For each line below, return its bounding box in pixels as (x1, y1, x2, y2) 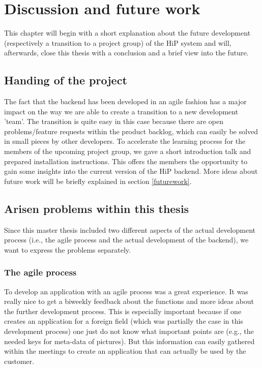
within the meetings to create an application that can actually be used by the (4, 346, 246, 356)
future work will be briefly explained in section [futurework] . (4, 175, 192, 186)
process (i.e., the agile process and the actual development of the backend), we (4, 234, 249, 245)
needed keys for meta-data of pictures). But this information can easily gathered (4, 335, 255, 346)
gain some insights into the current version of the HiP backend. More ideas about (4, 166, 258, 176)
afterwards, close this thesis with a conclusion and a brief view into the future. (4, 47, 249, 58)
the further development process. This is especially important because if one (4, 305, 242, 316)
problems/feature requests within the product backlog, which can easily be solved (4, 126, 258, 136)
